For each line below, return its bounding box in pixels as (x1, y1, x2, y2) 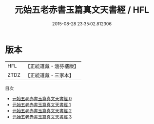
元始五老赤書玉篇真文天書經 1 (12, 102, 71, 107)
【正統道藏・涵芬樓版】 (25, 63, 79, 70)
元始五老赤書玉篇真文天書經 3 (12, 114, 72, 120)
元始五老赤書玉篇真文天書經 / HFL (14, 4, 150, 16)
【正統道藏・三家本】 (25, 71, 75, 78)
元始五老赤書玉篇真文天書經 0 (12, 95, 72, 101)
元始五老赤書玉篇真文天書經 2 (12, 107, 72, 113)
